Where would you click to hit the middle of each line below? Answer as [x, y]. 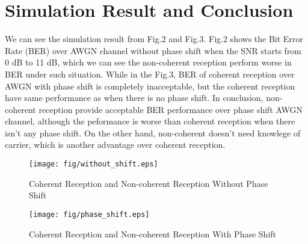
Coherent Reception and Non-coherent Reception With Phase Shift [153, 233]
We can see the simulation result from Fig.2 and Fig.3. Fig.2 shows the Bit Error [154, 39]
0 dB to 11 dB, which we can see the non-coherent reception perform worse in [148, 62]
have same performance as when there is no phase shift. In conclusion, [134, 98]
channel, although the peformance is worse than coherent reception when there [150, 121]
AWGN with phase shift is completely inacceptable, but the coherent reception [150, 86]
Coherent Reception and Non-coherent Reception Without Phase [149, 183]
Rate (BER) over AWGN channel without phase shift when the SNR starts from [153, 50]
